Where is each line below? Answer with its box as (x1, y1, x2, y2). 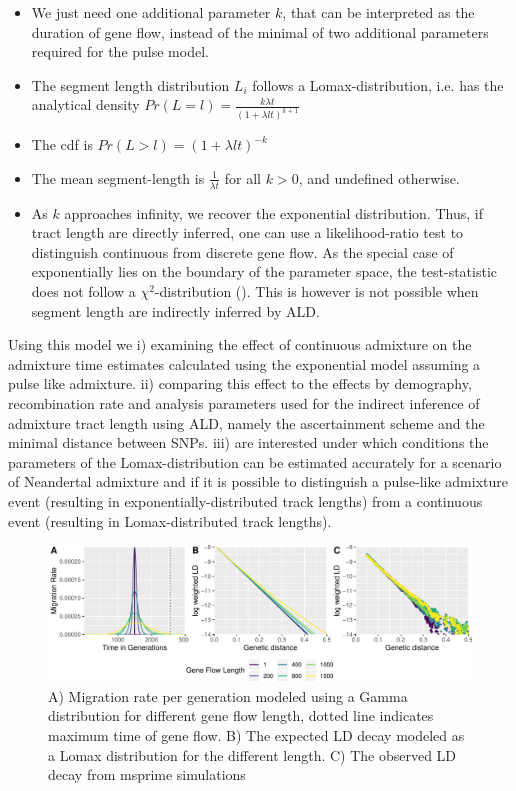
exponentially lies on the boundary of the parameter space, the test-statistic (31, 261, 498, 282)
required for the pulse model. (31, 41, 209, 62)
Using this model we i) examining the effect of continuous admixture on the (8, 334, 472, 355)
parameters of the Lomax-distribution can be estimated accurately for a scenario (8, 451, 502, 472)
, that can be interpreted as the (282, 2, 475, 22)
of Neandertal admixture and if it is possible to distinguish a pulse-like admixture (8, 471, 508, 492)
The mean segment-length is (31, 167, 205, 188)
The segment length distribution (31, 74, 230, 95)
